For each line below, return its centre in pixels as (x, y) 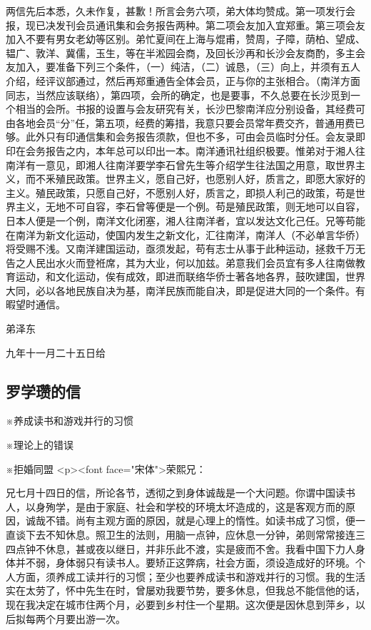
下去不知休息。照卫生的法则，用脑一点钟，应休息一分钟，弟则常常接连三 (195, 535)
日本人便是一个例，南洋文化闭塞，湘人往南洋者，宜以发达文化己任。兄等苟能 (185, 220)
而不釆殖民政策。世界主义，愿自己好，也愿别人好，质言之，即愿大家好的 (195, 179)
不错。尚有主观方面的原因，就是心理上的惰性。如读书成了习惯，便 (200, 520)
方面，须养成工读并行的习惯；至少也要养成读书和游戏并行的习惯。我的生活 (190, 576)
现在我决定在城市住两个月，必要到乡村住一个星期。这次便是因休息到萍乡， (181, 604)
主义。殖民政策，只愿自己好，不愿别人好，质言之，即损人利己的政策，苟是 (181, 192)
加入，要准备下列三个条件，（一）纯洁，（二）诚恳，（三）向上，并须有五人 (188, 67)
